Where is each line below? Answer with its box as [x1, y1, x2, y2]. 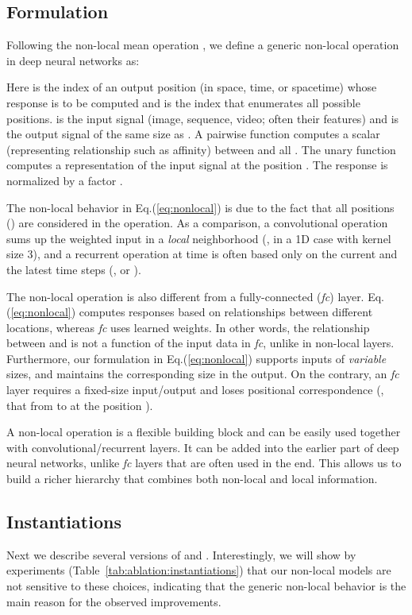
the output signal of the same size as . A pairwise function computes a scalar [6, 126, 380, 142]
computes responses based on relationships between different [79, 304, 373, 320]
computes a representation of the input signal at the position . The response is [6, 157, 388, 173]
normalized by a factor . [6, 172, 123, 188]
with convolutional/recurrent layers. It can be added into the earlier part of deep [6, 439, 399, 455]
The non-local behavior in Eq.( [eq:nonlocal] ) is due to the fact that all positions [6, 199, 395, 215]
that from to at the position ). [6, 396, 153, 413]
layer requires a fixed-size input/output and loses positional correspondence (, [6, 381, 384, 398]
